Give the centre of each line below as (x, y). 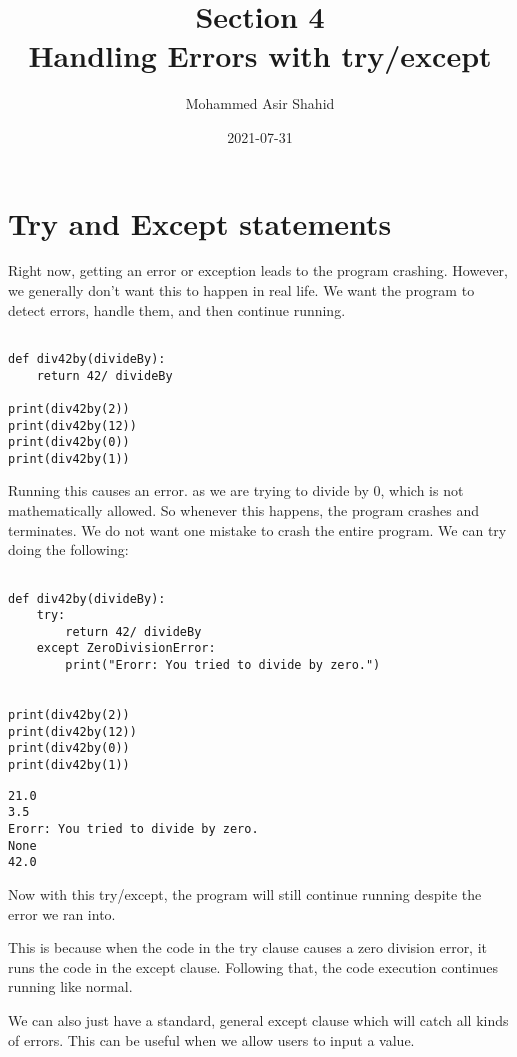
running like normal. (70, 986)
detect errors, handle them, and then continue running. (177, 309)
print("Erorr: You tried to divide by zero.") (223, 665)
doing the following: (68, 549)
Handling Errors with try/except (260, 55)
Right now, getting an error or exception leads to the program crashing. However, (258, 270)
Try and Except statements (200, 222)
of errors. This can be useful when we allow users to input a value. (211, 1039)
